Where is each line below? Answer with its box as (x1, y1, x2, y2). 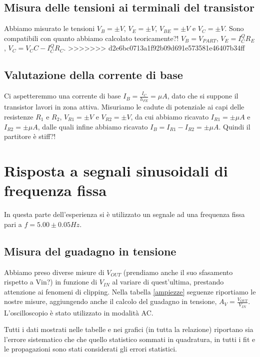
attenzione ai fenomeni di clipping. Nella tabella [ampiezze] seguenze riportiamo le (4, 286, 256, 296)
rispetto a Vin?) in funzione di (4, 276, 97, 287)
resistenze (4, 111, 33, 122)
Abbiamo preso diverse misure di (4, 266, 104, 277)
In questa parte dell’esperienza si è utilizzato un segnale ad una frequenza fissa (4, 209, 245, 219)
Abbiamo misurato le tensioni (4, 23, 95, 33)
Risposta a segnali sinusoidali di (4, 160, 228, 180)
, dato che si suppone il (167, 90, 238, 101)
